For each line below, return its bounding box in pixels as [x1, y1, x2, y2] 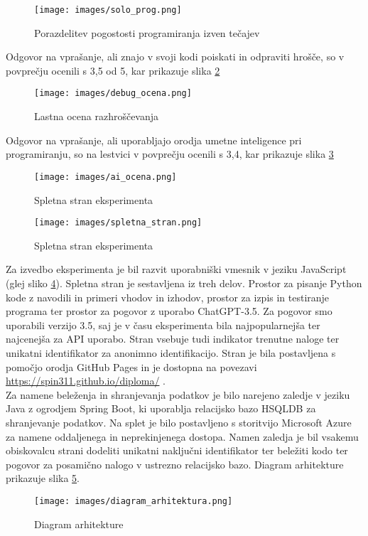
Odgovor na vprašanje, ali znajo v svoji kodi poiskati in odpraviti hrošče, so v [6, 49, 345, 64]
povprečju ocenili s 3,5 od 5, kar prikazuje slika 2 [6, 63, 220, 77]
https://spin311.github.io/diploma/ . [6, 373, 166, 388]
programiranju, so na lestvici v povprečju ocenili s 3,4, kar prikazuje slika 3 [6, 146, 334, 161]
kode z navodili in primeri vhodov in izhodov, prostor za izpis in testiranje [6, 289, 330, 304]
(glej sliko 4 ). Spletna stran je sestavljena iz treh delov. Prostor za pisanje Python [6, 275, 362, 290]
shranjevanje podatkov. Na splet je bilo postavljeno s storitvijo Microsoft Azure [6, 414, 352, 429]
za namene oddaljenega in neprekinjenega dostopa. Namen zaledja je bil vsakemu [6, 429, 359, 444]
